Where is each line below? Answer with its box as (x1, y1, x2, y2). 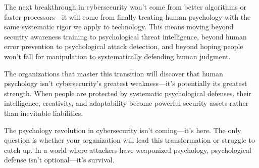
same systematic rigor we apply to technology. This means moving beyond (4, 21, 234, 32)
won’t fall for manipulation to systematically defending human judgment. (4, 51, 231, 61)
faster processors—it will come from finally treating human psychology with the (4, 11, 251, 22)
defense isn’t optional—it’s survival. (4, 154, 115, 165)
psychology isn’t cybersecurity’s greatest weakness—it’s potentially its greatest (4, 78, 247, 89)
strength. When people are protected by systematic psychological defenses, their (4, 88, 251, 98)
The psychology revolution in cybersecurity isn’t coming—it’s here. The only (4, 124, 241, 135)
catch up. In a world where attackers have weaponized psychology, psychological (4, 144, 251, 155)
